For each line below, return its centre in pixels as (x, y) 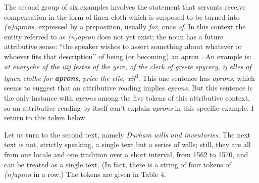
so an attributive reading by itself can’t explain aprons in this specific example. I (129, 107)
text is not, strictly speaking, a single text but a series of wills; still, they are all (127, 144)
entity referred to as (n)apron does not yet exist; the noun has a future (114, 36)
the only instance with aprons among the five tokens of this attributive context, (127, 98)
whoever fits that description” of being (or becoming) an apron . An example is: (128, 56)
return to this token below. (46, 118)
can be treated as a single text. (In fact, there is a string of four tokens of (118, 164)
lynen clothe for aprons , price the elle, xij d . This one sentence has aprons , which (129, 77)
